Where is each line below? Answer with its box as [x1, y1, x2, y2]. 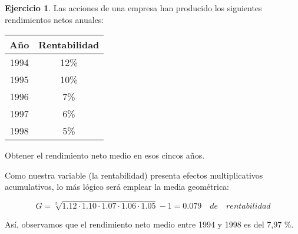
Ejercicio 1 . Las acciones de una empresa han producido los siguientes [5, 2, 262, 14]
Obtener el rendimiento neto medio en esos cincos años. [5, 149, 205, 162]
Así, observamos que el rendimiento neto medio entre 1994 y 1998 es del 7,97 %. [5, 217, 294, 230]
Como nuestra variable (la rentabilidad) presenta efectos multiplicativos [5, 169, 263, 181]
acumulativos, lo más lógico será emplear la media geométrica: [5, 180, 230, 193]
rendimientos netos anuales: [5, 13, 104, 25]
